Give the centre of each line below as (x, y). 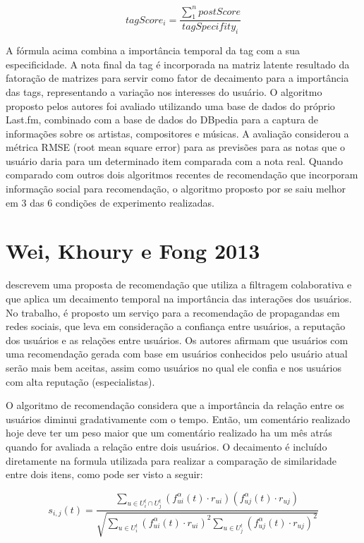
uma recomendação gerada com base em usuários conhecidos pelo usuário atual (177, 354)
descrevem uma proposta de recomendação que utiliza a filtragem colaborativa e (179, 285)
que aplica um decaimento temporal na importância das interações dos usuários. (179, 298)
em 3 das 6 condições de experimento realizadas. (110, 202)
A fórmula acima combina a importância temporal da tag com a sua (153, 50)
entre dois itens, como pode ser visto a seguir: (104, 474)
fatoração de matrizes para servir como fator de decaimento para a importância (177, 78)
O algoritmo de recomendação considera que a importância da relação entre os (175, 405)
